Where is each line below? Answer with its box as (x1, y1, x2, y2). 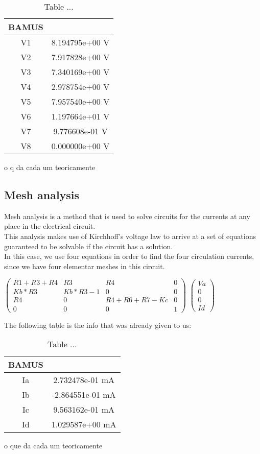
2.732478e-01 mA (53, 374, 114, 386)
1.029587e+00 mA (51, 418, 116, 431)
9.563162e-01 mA (53, 403, 114, 416)
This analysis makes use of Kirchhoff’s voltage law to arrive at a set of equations (4, 230, 256, 241)
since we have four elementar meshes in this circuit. (4, 260, 165, 271)
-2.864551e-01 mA (52, 389, 116, 401)
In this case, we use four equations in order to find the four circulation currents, (4, 251, 254, 261)
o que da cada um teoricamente (4, 440, 103, 451)
